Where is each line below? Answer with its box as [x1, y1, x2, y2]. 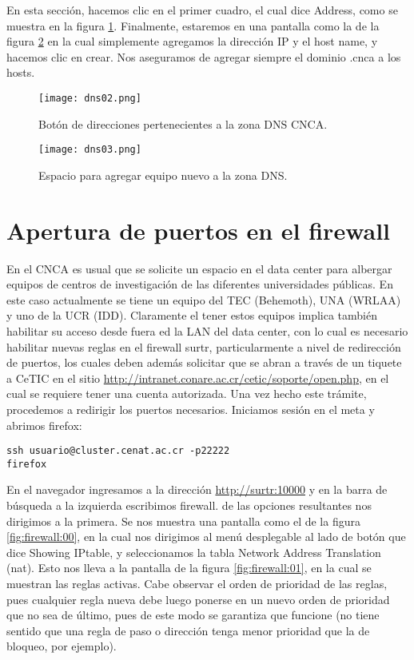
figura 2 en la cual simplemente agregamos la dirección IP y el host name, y [6, 33, 378, 50]
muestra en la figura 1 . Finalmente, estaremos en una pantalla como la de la [6, 17, 380, 34]
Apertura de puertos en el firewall [6, 213, 391, 246]
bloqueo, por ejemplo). [6, 638, 117, 654]
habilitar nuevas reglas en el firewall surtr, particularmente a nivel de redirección [6, 338, 401, 355]
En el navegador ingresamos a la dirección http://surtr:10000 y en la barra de [6, 481, 388, 498]
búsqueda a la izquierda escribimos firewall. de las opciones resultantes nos [6, 497, 372, 514]
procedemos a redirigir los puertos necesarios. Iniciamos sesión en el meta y [6, 400, 375, 417]
